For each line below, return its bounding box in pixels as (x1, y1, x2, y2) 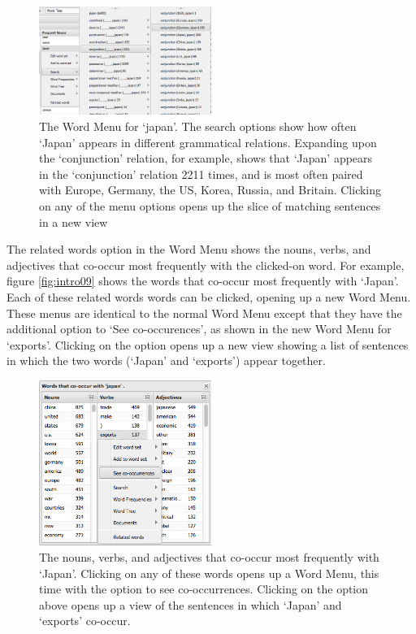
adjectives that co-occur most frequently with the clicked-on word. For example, (6, 256, 405, 273)
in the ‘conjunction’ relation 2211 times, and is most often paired (39, 165, 363, 182)
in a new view (39, 213, 108, 230)
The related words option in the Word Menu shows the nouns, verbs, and (6, 241, 371, 258)
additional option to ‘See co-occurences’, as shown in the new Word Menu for (6, 320, 392, 337)
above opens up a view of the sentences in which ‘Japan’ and (39, 596, 342, 613)
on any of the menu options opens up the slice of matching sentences (39, 197, 381, 214)
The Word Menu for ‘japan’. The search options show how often (39, 118, 357, 134)
